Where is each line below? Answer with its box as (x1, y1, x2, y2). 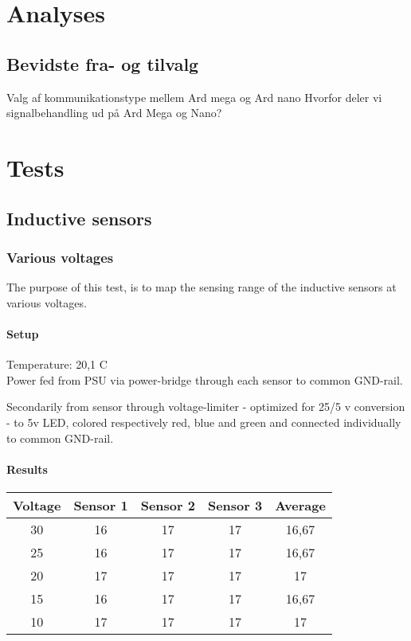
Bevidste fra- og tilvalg (6, 51, 199, 76)
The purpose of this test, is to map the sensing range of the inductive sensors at (6, 279, 397, 295)
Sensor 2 (140, 495, 195, 514)
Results (6, 460, 48, 477)
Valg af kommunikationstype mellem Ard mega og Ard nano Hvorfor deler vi (6, 88, 382, 105)
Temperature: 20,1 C (6, 356, 108, 373)
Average (275, 495, 326, 514)
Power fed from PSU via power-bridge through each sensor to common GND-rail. (6, 371, 403, 388)
